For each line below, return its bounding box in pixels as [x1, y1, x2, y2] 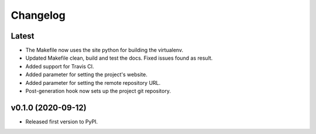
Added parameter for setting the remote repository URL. [25, 79, 161, 86]
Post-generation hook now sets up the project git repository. [25, 88, 171, 95]
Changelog [11, 9, 66, 22]
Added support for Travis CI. [25, 63, 94, 70]
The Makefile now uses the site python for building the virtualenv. [25, 47, 184, 54]
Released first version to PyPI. [25, 118, 98, 125]
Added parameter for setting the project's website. [25, 71, 147, 78]
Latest [11, 31, 35, 41]
